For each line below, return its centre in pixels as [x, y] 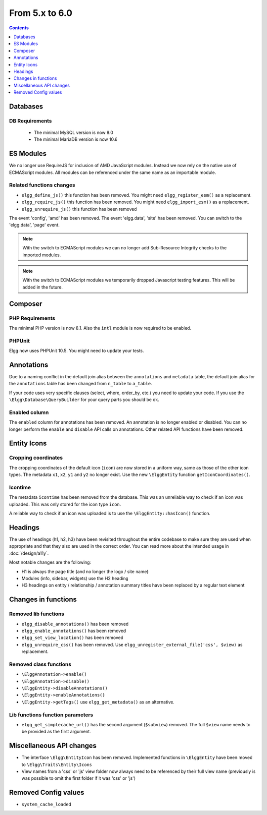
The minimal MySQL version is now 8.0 [74, 133]
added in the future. [43, 287]
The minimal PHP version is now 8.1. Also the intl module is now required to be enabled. [100, 328]
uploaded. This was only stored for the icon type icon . [65, 504]
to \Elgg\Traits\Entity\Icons [57, 764]
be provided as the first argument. [56, 732]
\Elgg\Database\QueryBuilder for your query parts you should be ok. [84, 400]
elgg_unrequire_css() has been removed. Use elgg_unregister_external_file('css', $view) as [132, 644]
